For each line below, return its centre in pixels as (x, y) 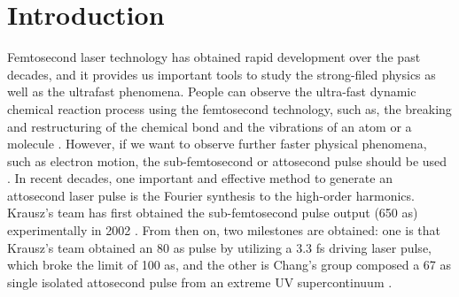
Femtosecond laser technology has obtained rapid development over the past (214, 57)
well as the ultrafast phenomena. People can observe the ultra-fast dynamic (212, 91)
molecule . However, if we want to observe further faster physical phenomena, (217, 144)
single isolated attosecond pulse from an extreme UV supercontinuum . (200, 282)
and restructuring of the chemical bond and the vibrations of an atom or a (210, 126)
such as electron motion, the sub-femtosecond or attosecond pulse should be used (227, 160)
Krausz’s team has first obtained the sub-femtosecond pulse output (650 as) (213, 213)
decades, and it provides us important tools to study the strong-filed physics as (222, 74)
